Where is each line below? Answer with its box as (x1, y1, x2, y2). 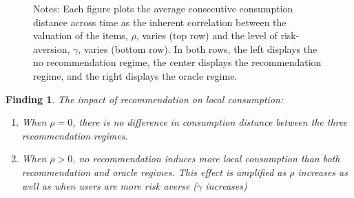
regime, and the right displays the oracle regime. (33, 68, 238, 82)
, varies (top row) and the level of (136, 28, 278, 43)
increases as (298, 164, 348, 179)
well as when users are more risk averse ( (21, 178, 198, 192)
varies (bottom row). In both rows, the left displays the (83, 41, 317, 56)
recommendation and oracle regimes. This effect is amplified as (21, 164, 287, 179)
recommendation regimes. (21, 128, 128, 142)
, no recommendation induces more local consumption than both (72, 151, 340, 166)
